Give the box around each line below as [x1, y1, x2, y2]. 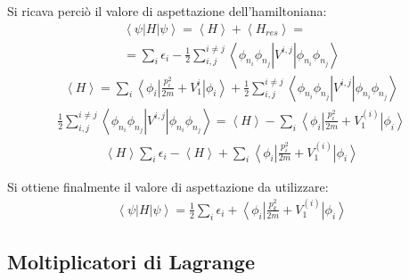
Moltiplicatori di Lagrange [7, 248, 255, 276]
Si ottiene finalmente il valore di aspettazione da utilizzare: [7, 177, 329, 195]
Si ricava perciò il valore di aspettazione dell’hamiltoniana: [7, 2, 327, 20]
